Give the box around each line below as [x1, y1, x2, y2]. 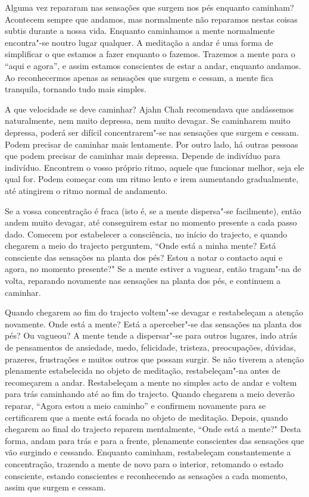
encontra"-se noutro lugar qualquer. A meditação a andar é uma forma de [5, 36, 273, 48]
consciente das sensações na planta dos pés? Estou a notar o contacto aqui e [5, 251, 283, 263]
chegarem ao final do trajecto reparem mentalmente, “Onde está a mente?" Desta [5, 423, 301, 435]
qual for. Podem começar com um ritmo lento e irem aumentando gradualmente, [5, 173, 299, 185]
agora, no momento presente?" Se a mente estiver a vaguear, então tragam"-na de [5, 262, 301, 275]
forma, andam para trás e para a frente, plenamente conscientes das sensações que [5, 434, 304, 446]
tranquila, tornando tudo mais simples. [5, 83, 146, 95]
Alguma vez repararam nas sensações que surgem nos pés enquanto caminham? [5, 1, 294, 13]
